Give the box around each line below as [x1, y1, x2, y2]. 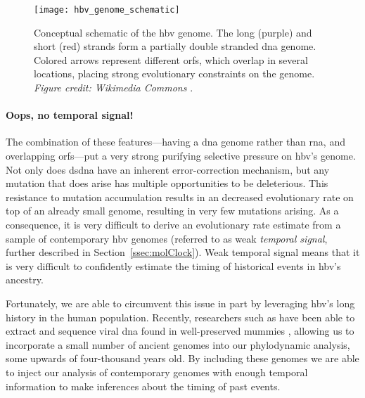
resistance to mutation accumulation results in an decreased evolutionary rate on [6, 189, 354, 204]
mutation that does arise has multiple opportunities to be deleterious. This [6, 176, 328, 191]
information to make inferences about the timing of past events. [6, 378, 281, 393]
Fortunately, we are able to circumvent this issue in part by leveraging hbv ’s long [6, 295, 355, 310]
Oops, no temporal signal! [6, 108, 134, 122]
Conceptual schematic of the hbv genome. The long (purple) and [34, 25, 312, 39]
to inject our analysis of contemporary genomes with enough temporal [6, 364, 308, 379]
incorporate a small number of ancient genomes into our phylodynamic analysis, [6, 337, 350, 352]
